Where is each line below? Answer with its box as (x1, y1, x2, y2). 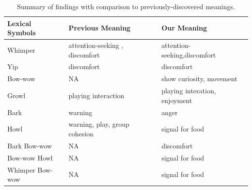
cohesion (68, 129, 94, 139)
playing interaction (68, 90, 125, 100)
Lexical (7, 18, 31, 28)
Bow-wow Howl (7, 152, 53, 162)
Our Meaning (161, 23, 207, 33)
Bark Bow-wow (7, 140, 52, 150)
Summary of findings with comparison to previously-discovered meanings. (17, 1, 235, 11)
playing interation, (161, 86, 216, 96)
